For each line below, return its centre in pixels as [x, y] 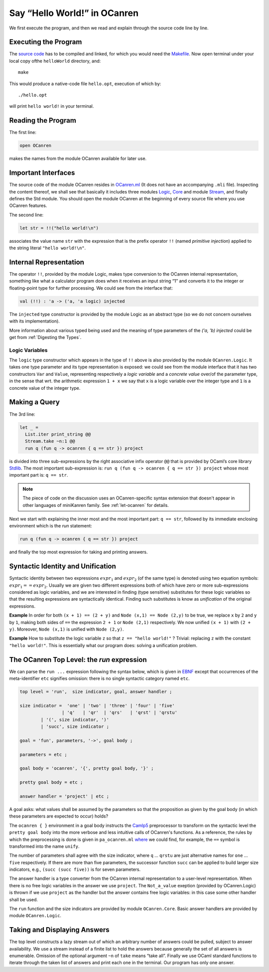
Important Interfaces [42, 173]
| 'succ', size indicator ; [75, 727]
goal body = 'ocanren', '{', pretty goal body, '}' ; [87, 768]
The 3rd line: [22, 414]
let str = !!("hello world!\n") [59, 228]
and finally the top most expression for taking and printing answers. [78, 552]
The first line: [23, 133]
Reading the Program [43, 120]
